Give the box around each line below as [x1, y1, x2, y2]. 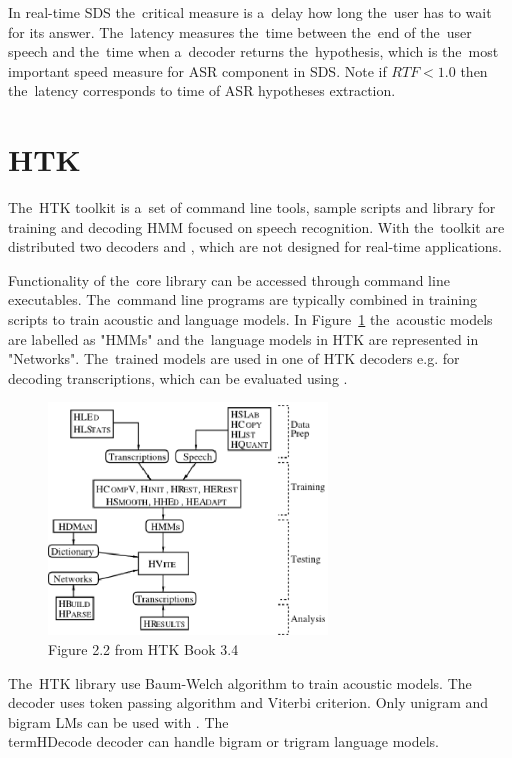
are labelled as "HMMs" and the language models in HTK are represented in [8, 328, 479, 349]
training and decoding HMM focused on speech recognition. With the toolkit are [8, 216, 505, 237]
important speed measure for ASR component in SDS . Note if [8, 60, 387, 81]
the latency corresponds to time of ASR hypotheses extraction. [8, 80, 396, 101]
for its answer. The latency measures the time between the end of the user [8, 21, 472, 42]
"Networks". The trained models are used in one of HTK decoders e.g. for [8, 348, 460, 369]
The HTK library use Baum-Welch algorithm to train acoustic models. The [8, 672, 472, 693]
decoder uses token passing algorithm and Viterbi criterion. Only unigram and [8, 692, 489, 713]
